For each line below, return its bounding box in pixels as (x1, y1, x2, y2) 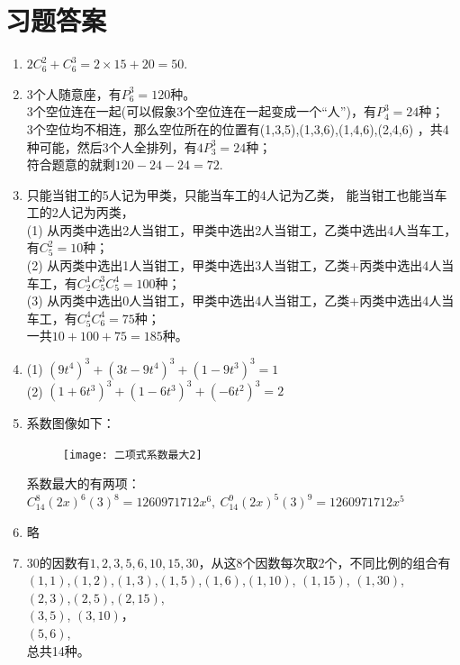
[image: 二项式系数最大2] (62, 448, 203, 461)
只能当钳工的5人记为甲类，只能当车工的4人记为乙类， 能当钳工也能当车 (26, 185, 447, 204)
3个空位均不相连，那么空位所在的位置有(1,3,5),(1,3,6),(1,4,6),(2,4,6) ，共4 (26, 119, 449, 138)
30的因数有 (26, 552, 90, 571)
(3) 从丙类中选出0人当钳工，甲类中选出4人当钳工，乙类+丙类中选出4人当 (26, 291, 455, 310)
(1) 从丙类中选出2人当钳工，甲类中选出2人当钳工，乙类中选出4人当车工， (26, 220, 457, 239)
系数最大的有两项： (26, 474, 140, 493)
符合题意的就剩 (26, 155, 115, 174)
